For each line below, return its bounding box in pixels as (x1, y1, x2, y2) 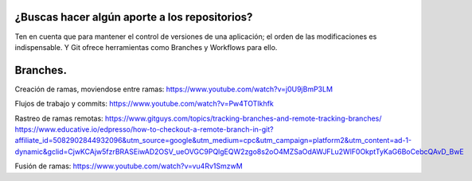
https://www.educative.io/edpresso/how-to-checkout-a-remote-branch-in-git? (14, 124, 274, 134)
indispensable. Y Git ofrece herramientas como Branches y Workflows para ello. (14, 42, 278, 52)
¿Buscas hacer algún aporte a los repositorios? (14, 10, 253, 24)
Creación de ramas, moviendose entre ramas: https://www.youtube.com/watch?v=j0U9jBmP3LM (14, 84, 334, 94)
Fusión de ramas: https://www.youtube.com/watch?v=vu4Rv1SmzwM (14, 161, 243, 171)
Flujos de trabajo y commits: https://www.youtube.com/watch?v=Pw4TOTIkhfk (14, 99, 274, 109)
